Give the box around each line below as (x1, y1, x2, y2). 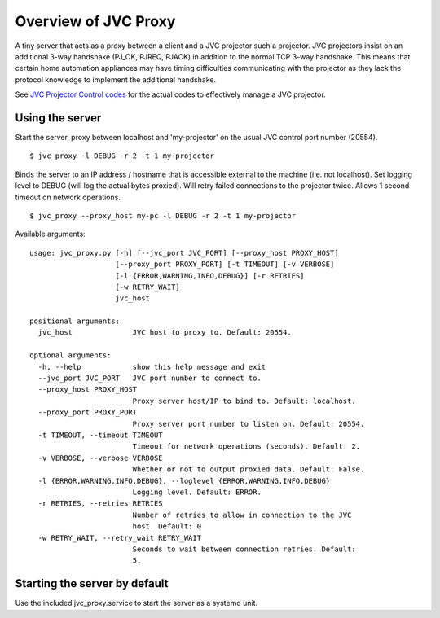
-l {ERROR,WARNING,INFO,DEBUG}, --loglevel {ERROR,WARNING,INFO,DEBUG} (37, 476, 331, 485)
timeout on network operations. (15, 192, 121, 202)
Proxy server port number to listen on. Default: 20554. (132, 419, 365, 428)
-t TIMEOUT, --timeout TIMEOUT (37, 431, 163, 440)
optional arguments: (29, 351, 112, 360)
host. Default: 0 (132, 522, 202, 531)
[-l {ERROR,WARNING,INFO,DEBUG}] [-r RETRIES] (115, 271, 305, 280)
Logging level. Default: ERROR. (132, 487, 262, 497)
